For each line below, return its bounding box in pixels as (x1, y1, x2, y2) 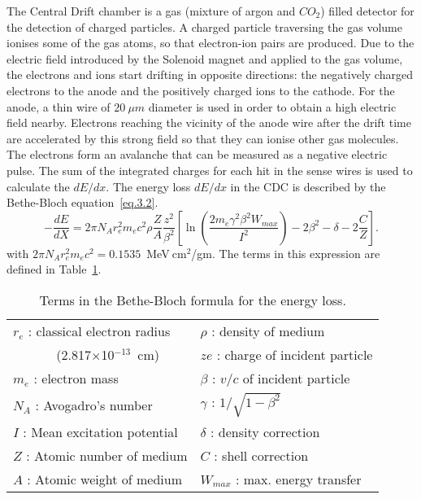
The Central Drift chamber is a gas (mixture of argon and (7, 2, 296, 19)
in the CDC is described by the (230, 177, 386, 195)
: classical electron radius (28, 321, 171, 340)
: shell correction (214, 445, 309, 465)
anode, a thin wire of (7, 98, 111, 115)
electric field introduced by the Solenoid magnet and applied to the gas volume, (7, 50, 403, 67)
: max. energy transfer (236, 469, 362, 488)
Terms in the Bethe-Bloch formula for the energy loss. (39, 290, 346, 309)
